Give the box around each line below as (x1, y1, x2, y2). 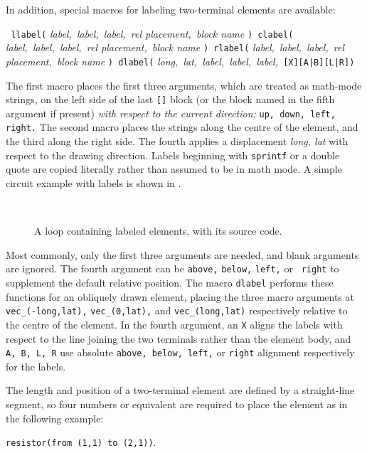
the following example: (6, 410, 104, 425)
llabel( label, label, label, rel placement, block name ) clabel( (11, 26, 294, 41)
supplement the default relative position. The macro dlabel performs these (6, 275, 334, 289)
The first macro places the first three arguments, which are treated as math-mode (6, 78, 362, 92)
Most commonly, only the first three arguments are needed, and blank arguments (6, 247, 359, 262)
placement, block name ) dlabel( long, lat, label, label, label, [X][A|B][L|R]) (6, 53, 355, 68)
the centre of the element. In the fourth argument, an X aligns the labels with (6, 316, 343, 331)
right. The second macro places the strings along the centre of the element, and (6, 119, 358, 134)
